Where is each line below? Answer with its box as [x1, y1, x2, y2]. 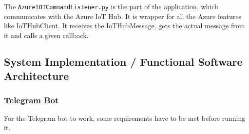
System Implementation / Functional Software [4, 54, 243, 69]
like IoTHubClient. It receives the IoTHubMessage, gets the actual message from [4, 20, 245, 31]
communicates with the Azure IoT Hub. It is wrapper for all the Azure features [4, 11, 241, 21]
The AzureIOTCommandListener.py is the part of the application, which [4, 1, 218, 11]
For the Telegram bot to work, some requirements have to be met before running [4, 113, 246, 123]
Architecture [4, 68, 69, 83]
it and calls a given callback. [4, 30, 89, 40]
